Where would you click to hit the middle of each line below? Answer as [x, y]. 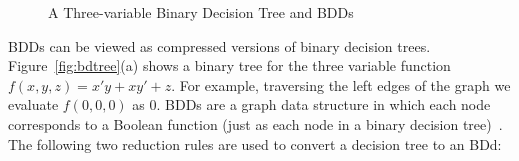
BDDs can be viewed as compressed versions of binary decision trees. [219, 45]
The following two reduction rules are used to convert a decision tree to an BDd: [255, 143]
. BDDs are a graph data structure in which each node [323, 104]
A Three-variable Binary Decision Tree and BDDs [201, 12]
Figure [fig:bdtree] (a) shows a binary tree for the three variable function [229, 65]
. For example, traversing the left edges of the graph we [341, 84]
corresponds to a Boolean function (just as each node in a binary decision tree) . [255, 123]
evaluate [33, 104]
